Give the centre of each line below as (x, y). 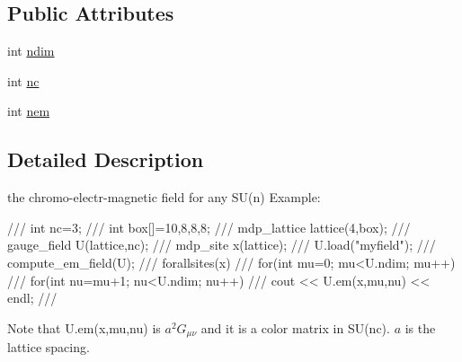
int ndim (31, 51)
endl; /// (32, 298)
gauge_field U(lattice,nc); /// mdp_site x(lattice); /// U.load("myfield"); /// (222, 245)
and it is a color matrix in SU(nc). (295, 327)
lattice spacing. (49, 347)
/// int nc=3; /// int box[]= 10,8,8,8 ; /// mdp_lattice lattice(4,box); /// (209, 227)
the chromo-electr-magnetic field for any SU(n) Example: (164, 197)
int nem (29, 111)
